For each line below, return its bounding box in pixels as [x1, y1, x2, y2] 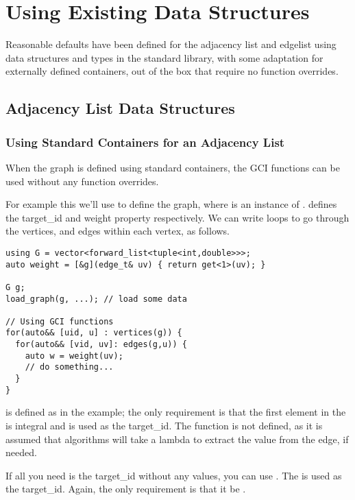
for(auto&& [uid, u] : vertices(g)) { [5, 328, 182, 338]
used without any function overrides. [5, 174, 159, 188]
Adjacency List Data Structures [5, 97, 235, 119]
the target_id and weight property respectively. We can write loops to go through [5, 210, 350, 224]
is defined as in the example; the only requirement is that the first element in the [5, 405, 346, 419]
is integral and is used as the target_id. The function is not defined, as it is [5, 418, 323, 432]
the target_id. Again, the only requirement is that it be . [5, 481, 246, 496]
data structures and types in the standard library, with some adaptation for [5, 50, 323, 64]
